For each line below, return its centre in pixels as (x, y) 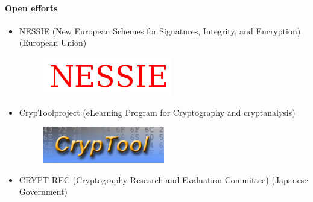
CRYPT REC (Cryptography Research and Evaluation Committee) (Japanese (163, 179)
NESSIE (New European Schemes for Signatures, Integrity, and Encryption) (160, 30)
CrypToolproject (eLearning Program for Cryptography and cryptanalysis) (157, 112)
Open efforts (31, 8)
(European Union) (53, 43)
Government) (43, 191)
